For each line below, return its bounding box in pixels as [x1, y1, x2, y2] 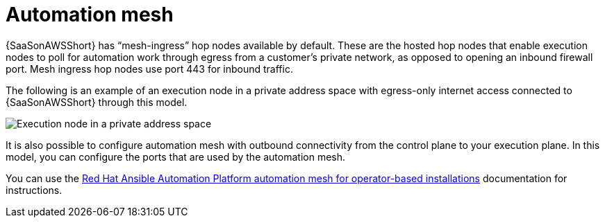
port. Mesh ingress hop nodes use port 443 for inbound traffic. [6, 62, 293, 75]
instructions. [6, 184, 63, 196]
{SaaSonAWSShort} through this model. [6, 96, 188, 108]
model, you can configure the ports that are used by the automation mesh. [6, 150, 346, 163]
